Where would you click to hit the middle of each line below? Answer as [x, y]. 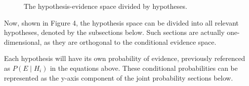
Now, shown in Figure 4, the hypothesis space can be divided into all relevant [122, 22]
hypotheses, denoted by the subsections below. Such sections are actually [114, 32]
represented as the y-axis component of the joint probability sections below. [119, 77]
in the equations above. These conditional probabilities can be [144, 68]
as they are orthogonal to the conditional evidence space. [130, 42]
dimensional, [23, 42]
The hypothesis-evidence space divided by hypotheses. [105, 6]
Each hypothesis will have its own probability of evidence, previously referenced [124, 58]
